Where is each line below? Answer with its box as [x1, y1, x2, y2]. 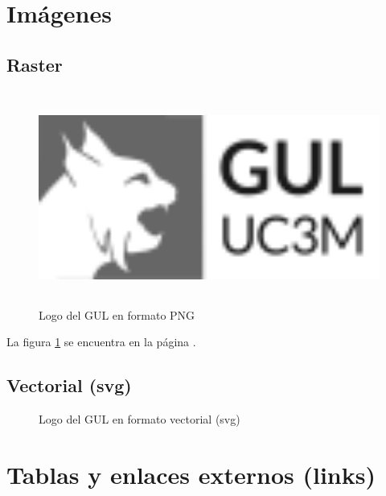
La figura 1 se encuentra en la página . [6, 333, 196, 350]
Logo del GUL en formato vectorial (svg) [39, 411, 240, 428]
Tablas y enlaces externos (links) [6, 457, 376, 490]
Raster [6, 52, 63, 76]
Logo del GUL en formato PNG [39, 306, 195, 323]
